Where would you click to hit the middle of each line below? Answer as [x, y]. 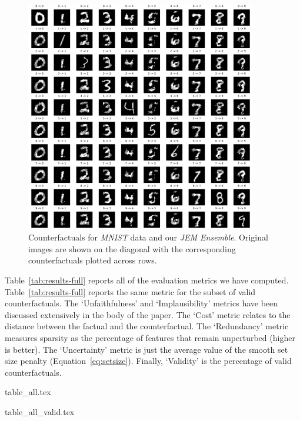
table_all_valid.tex [40, 411]
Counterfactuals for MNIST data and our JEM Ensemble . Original [148, 237]
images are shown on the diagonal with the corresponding [132, 248]
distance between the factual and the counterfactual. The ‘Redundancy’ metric [147, 326]
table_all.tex [28, 392]
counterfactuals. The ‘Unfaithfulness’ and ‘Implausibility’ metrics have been [141, 303]
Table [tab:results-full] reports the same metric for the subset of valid [130, 291]
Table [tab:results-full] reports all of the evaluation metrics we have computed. [147, 280]
